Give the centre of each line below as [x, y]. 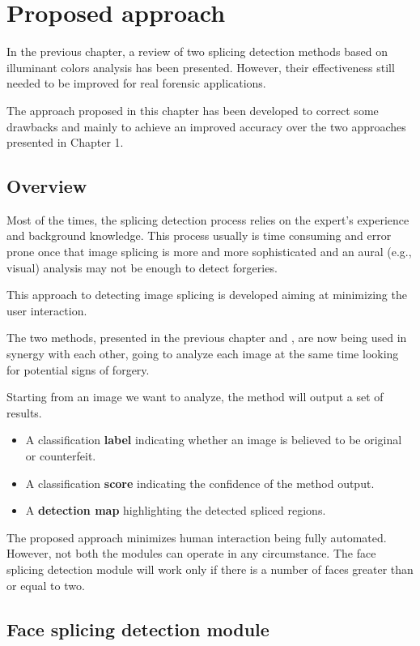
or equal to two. [46, 585]
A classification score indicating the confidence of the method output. [200, 483]
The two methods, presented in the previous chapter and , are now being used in [207, 338]
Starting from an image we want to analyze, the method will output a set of [195, 397]
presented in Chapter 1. [65, 142]
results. [24, 412]
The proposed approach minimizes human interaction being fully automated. [197, 537]
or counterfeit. [61, 456]
